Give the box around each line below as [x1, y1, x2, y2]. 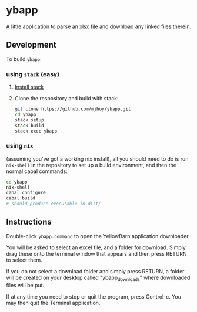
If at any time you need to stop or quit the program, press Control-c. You [6, 293, 181, 300]
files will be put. [6, 282, 45, 289]
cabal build [6, 195, 35, 201]
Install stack [14, 83, 44, 91]
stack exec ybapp [14, 128, 58, 134]
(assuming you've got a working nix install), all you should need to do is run [6, 155, 189, 162]
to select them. [6, 256, 42, 263]
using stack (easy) [6, 70, 60, 78]
